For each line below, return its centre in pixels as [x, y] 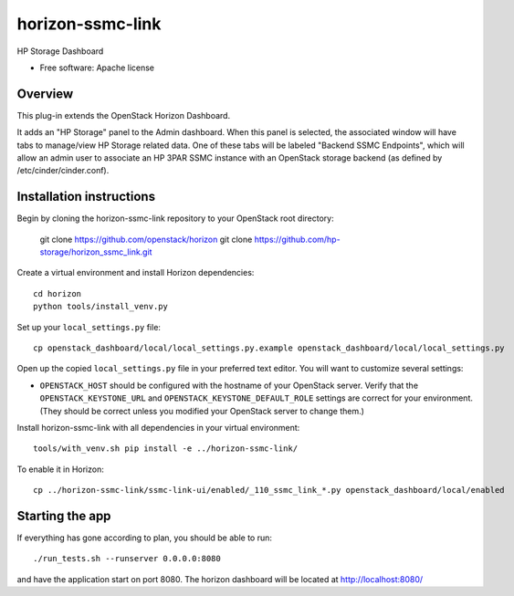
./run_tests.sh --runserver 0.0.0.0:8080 [127, 559]
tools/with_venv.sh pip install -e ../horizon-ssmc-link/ [166, 449]
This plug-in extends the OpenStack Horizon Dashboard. [124, 115]
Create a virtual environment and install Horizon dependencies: [136, 273]
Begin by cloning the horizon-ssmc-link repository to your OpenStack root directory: [175, 218]
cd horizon [58, 293]
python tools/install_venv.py [101, 307]
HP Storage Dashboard [60, 51]
